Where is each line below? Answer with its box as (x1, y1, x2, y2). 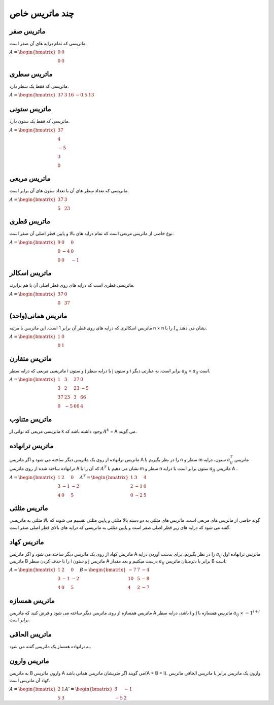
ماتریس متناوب (9, 415, 52, 423)
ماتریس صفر (9, 27, 46, 36)
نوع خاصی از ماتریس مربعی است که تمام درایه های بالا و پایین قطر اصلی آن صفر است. (9, 230, 174, 237)
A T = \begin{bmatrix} (79, 474, 129, 480)
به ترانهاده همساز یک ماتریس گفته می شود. (9, 644, 91, 650)
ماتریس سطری (9, 70, 53, 78)
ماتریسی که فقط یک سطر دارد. (9, 83, 69, 89)
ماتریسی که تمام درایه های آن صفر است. (9, 41, 87, 47)
